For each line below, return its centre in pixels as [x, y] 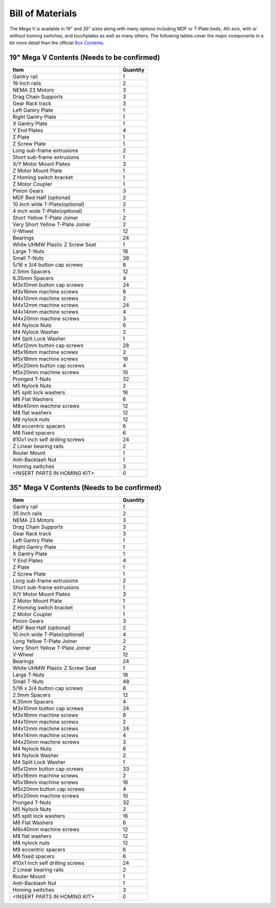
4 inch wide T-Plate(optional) [48, 211]
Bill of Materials [43, 13]
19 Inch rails [27, 83]
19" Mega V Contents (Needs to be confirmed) [85, 58]
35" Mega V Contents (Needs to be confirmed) [85, 487]
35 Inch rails [27, 513]
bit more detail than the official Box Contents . [57, 43]
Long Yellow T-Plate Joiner [45, 641]
